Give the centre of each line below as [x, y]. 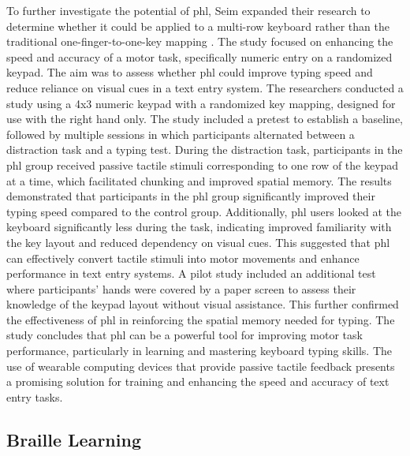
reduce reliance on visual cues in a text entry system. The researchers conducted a [205, 87]
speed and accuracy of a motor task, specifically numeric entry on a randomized [199, 56]
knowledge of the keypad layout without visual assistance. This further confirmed [203, 304]
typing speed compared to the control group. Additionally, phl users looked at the [204, 211]
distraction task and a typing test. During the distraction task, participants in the [205, 150]
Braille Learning [74, 439]
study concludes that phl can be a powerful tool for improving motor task [184, 335]
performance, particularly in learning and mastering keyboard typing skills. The [199, 351]
